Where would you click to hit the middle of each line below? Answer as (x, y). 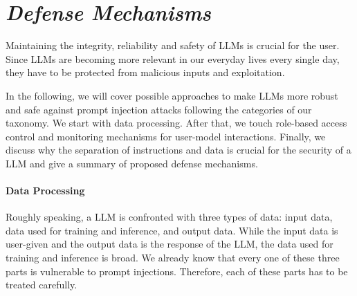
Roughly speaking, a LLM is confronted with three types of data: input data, (169, 217)
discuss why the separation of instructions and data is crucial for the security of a (178, 150)
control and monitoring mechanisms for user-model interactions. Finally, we (166, 136)
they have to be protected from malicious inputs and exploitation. (145, 72)
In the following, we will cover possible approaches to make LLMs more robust (172, 95)
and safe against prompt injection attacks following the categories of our (159, 109)
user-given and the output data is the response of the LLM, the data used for (170, 244)
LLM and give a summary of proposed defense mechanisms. (132, 163)
